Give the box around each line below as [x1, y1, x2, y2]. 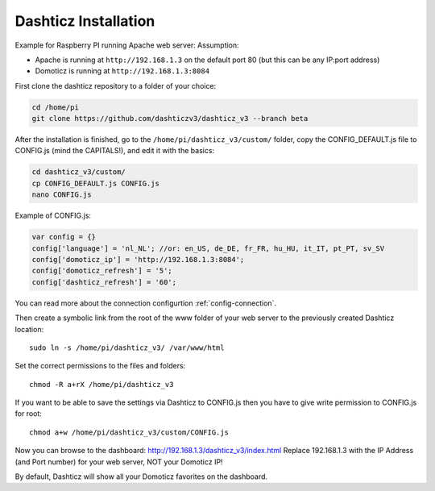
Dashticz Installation [14, 12, 155, 30]
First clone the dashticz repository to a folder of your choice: [14, 81, 217, 90]
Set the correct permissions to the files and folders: [14, 361, 186, 371]
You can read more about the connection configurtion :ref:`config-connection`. [14, 298, 277, 308]
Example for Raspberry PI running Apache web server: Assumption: [14, 40, 239, 50]
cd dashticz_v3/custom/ [31, 168, 126, 177]
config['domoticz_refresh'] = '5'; [31, 266, 172, 276]
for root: [14, 409, 42, 418]
